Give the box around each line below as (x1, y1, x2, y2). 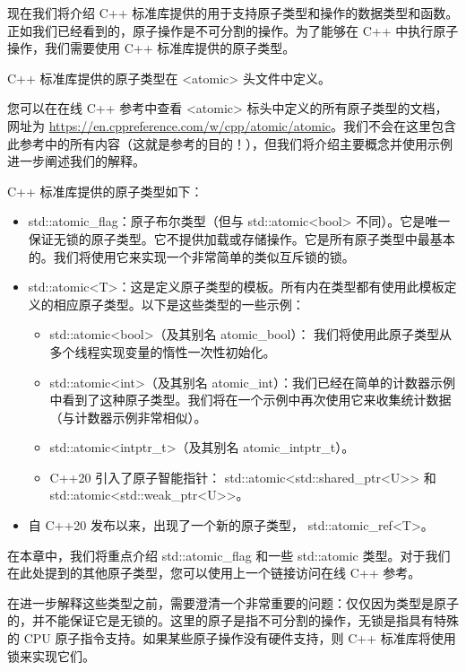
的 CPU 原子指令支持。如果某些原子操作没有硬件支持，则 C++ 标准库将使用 (7, 629, 456, 648)
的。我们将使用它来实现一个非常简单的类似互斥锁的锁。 (28, 247, 355, 266)
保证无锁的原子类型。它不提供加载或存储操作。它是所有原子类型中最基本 (28, 229, 455, 248)
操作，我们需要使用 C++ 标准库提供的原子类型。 (7, 39, 296, 57)
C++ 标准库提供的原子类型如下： (7, 181, 203, 200)
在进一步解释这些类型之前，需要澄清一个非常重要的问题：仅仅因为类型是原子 (7, 593, 459, 612)
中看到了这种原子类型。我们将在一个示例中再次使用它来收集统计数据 (49, 390, 452, 409)
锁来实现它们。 (7, 646, 95, 665)
